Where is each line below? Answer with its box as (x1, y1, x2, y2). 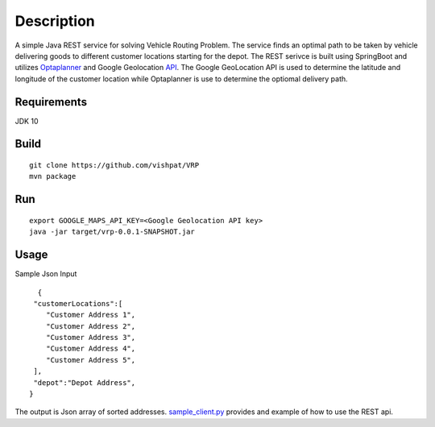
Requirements (14, 95, 88, 109)
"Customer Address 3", (45, 333, 136, 342)
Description (14, 12, 96, 30)
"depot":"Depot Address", (33, 378, 136, 387)
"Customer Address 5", (45, 355, 136, 364)
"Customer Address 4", (45, 344, 136, 354)
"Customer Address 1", (45, 310, 136, 320)
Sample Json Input (14, 269, 77, 279)
